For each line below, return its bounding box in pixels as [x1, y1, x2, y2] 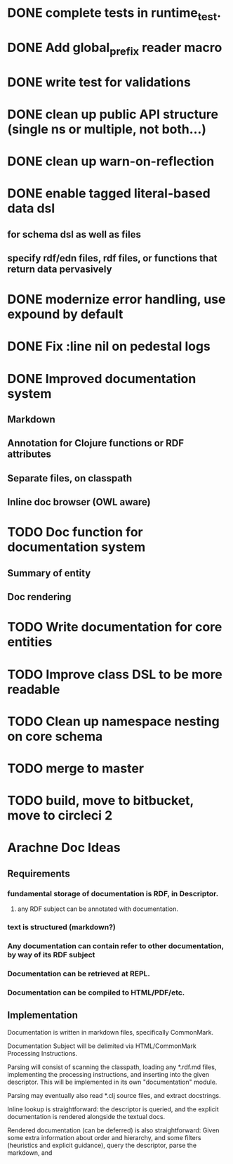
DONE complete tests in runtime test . [7, 5, 222, 23]
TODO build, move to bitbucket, [7, 793, 194, 809]
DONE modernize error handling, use [7, 292, 226, 307]
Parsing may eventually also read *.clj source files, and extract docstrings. [7, 1091, 221, 1099]
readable [7, 681, 60, 697]
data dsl [7, 200, 55, 216]
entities [7, 634, 53, 650]
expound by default [7, 306, 124, 323]
